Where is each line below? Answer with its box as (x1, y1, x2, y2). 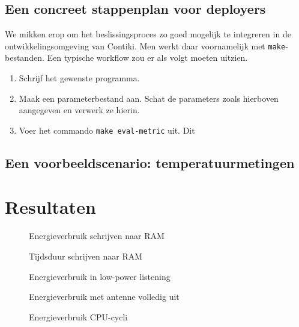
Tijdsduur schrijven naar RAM (29, 249, 143, 262)
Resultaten (5, 195, 96, 219)
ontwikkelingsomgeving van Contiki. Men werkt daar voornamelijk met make (5, 39, 286, 52)
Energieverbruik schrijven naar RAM (29, 229, 165, 242)
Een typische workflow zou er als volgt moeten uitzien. (47, 51, 248, 64)
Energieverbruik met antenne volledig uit (29, 290, 180, 303)
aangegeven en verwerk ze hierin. (19, 104, 140, 116)
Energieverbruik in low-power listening (29, 270, 171, 282)
